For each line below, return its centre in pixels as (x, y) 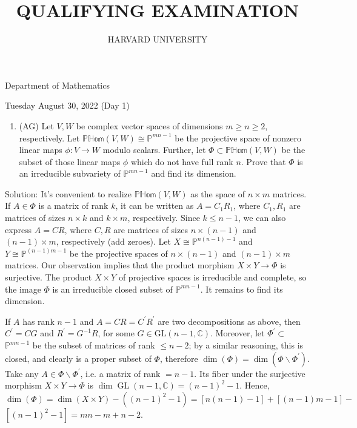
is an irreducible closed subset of (112, 289)
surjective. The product (48, 277)
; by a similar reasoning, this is (246, 345)
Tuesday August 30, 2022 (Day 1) (67, 105)
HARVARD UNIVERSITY (158, 39)
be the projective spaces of (118, 253)
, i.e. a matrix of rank (120, 373)
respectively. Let (49, 138)
